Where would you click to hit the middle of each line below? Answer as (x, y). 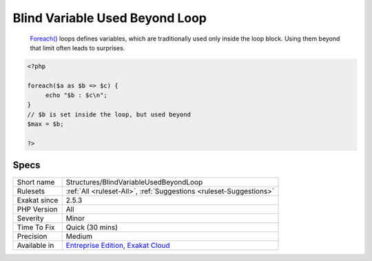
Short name (36, 182)
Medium (79, 236)
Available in (35, 245)
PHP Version (37, 209)
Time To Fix (36, 227)
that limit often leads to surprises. (77, 48)
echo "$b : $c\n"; (76, 95)
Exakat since (38, 200)
